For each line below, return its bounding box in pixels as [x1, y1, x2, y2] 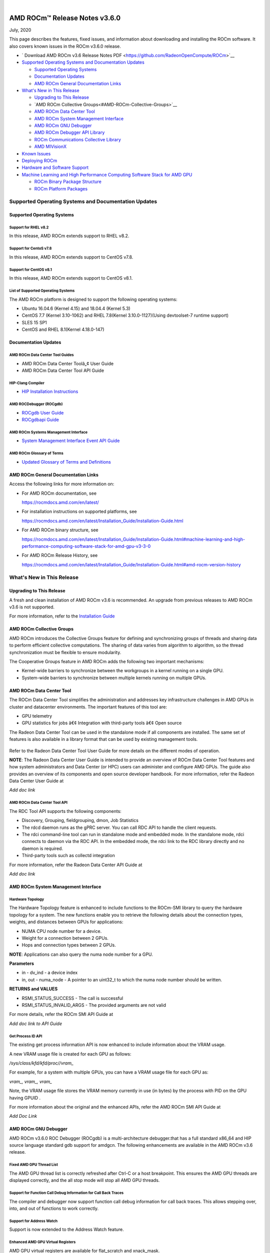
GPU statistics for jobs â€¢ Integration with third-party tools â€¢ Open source [21, 720, 182, 726]
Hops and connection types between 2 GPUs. [21, 942, 116, 948]
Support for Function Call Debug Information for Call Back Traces [9, 1190, 124, 1195]
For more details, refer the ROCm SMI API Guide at [9, 1011, 113, 1017]
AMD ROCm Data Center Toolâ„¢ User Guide [21, 360, 114, 366]
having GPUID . [9, 1095, 41, 1101]
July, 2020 [9, 27, 31, 33]
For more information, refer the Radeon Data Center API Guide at [9, 862, 142, 868]
